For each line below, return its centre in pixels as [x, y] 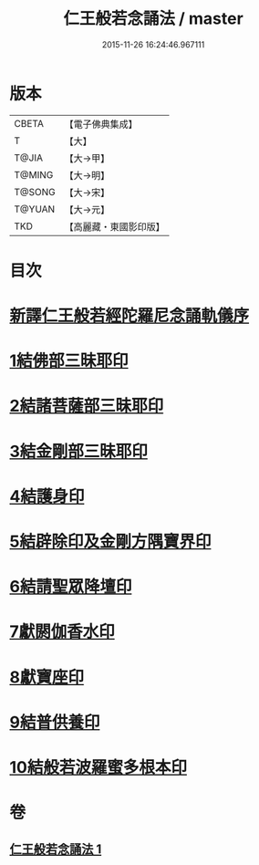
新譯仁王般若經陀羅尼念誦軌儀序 [129, 316]
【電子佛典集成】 [101, 124]
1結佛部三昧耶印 [69, 361]
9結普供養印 [55, 722]
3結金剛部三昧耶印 [79, 451]
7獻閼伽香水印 [62, 632]
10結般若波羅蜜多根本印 [98, 767]
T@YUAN [35, 209]
